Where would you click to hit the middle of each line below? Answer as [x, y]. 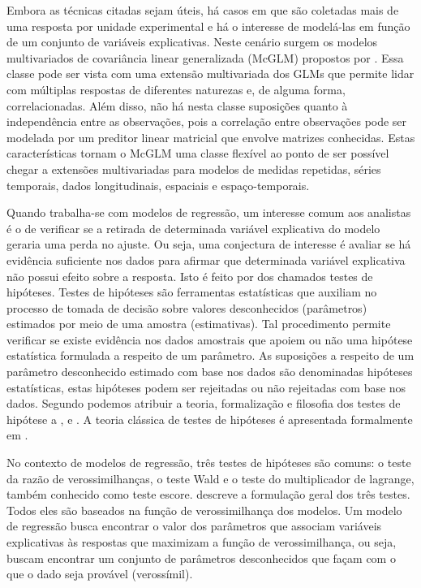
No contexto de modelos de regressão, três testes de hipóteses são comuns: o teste [209, 463]
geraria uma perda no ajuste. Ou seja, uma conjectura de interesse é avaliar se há [209, 244]
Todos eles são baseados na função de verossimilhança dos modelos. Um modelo [204, 510]
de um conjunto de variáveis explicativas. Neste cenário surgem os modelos [192, 42]
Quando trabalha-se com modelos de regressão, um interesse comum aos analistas [209, 212]
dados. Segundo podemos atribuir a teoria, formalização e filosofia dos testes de [204, 403]
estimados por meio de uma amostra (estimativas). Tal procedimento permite [199, 324]
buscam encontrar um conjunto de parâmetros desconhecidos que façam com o [201, 558]
